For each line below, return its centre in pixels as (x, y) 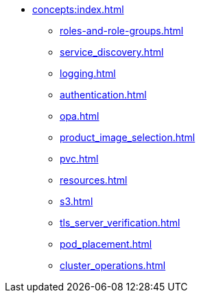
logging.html (88, 73)
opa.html (80, 116)
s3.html (76, 201)
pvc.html (79, 159)
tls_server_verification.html (120, 223)
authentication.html (103, 95)
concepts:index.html (78, 9)
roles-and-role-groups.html (122, 31)
